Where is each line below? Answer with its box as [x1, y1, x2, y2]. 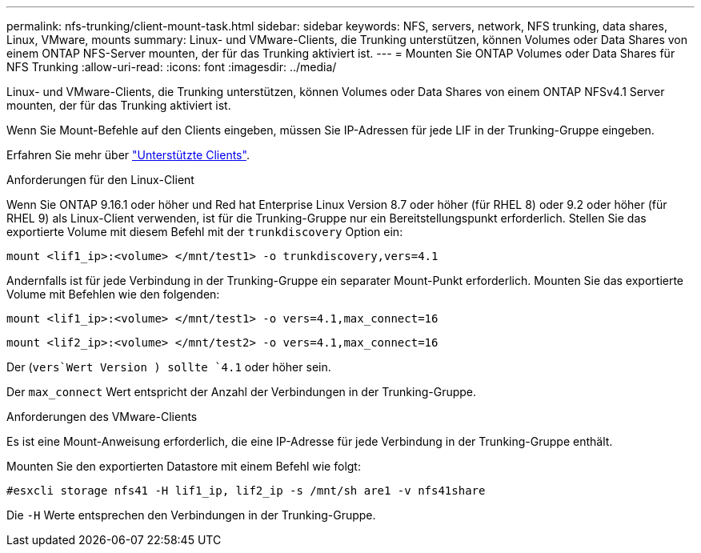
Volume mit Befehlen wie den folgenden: [6, 287, 220, 301]
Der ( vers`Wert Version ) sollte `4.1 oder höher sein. [6, 360, 331, 374]
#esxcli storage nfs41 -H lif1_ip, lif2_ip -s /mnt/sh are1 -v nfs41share [6, 484, 486, 497]
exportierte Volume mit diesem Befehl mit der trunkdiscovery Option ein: [6, 225, 403, 238]
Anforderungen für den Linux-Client [6, 173, 194, 186]
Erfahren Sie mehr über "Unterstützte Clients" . [6, 148, 250, 162]
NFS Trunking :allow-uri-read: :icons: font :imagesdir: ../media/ [6, 60, 337, 74]
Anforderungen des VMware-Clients [6, 410, 198, 423]
